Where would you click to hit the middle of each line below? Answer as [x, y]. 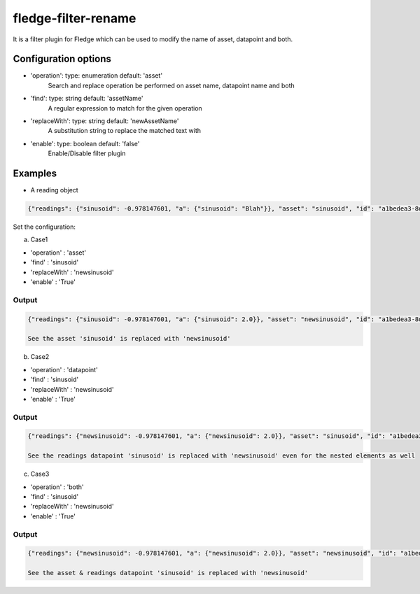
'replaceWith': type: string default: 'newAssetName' [105, 121]
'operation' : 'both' [57, 487]
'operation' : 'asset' [58, 253]
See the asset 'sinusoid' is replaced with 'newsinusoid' [129, 339]
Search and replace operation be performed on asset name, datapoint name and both [171, 85]
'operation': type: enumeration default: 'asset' [97, 76]
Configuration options [62, 59]
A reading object [54, 190]
